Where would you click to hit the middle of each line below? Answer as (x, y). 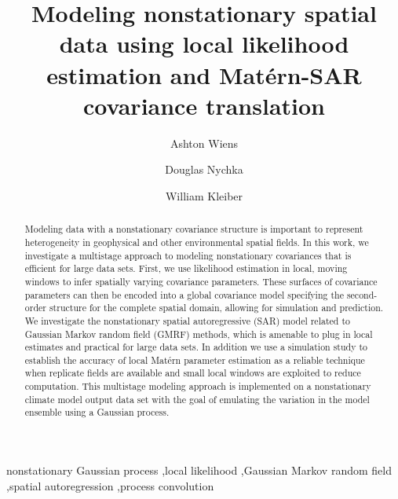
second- (362, 294)
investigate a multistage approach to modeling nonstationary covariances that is (188, 255)
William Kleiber (204, 195)
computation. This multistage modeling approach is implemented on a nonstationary (198, 386)
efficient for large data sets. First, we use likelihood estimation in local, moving (186, 268)
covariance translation (204, 105)
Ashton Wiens (204, 143)
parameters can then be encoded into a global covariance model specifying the (184, 294)
